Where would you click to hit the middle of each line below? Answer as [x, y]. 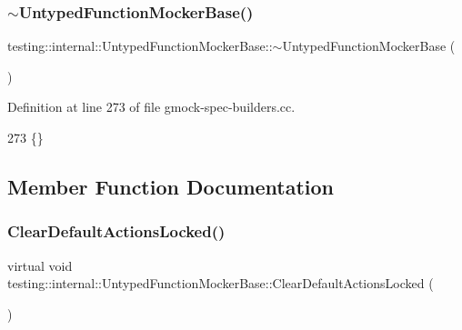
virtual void [40, 265]
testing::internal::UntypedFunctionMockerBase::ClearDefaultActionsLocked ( [221, 283]
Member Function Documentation [171, 186]
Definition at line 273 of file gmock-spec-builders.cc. [151, 107]
